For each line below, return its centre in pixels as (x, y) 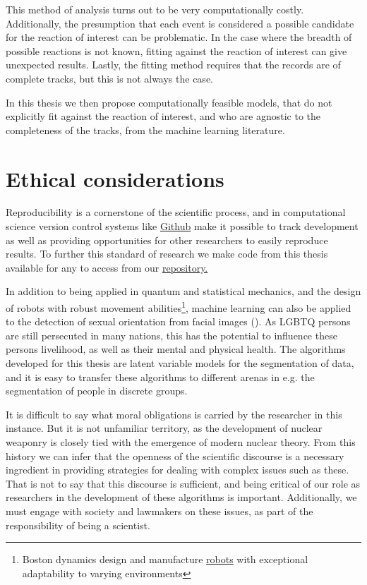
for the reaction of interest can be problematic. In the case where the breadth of (179, 37)
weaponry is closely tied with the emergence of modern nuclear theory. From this (181, 442)
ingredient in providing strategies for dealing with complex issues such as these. (178, 470)
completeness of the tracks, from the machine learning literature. (145, 129)
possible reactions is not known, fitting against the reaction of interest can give (176, 50)
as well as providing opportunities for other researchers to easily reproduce (167, 240)
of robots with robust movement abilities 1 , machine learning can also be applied (179, 307)
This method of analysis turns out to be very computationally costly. (155, 9)
